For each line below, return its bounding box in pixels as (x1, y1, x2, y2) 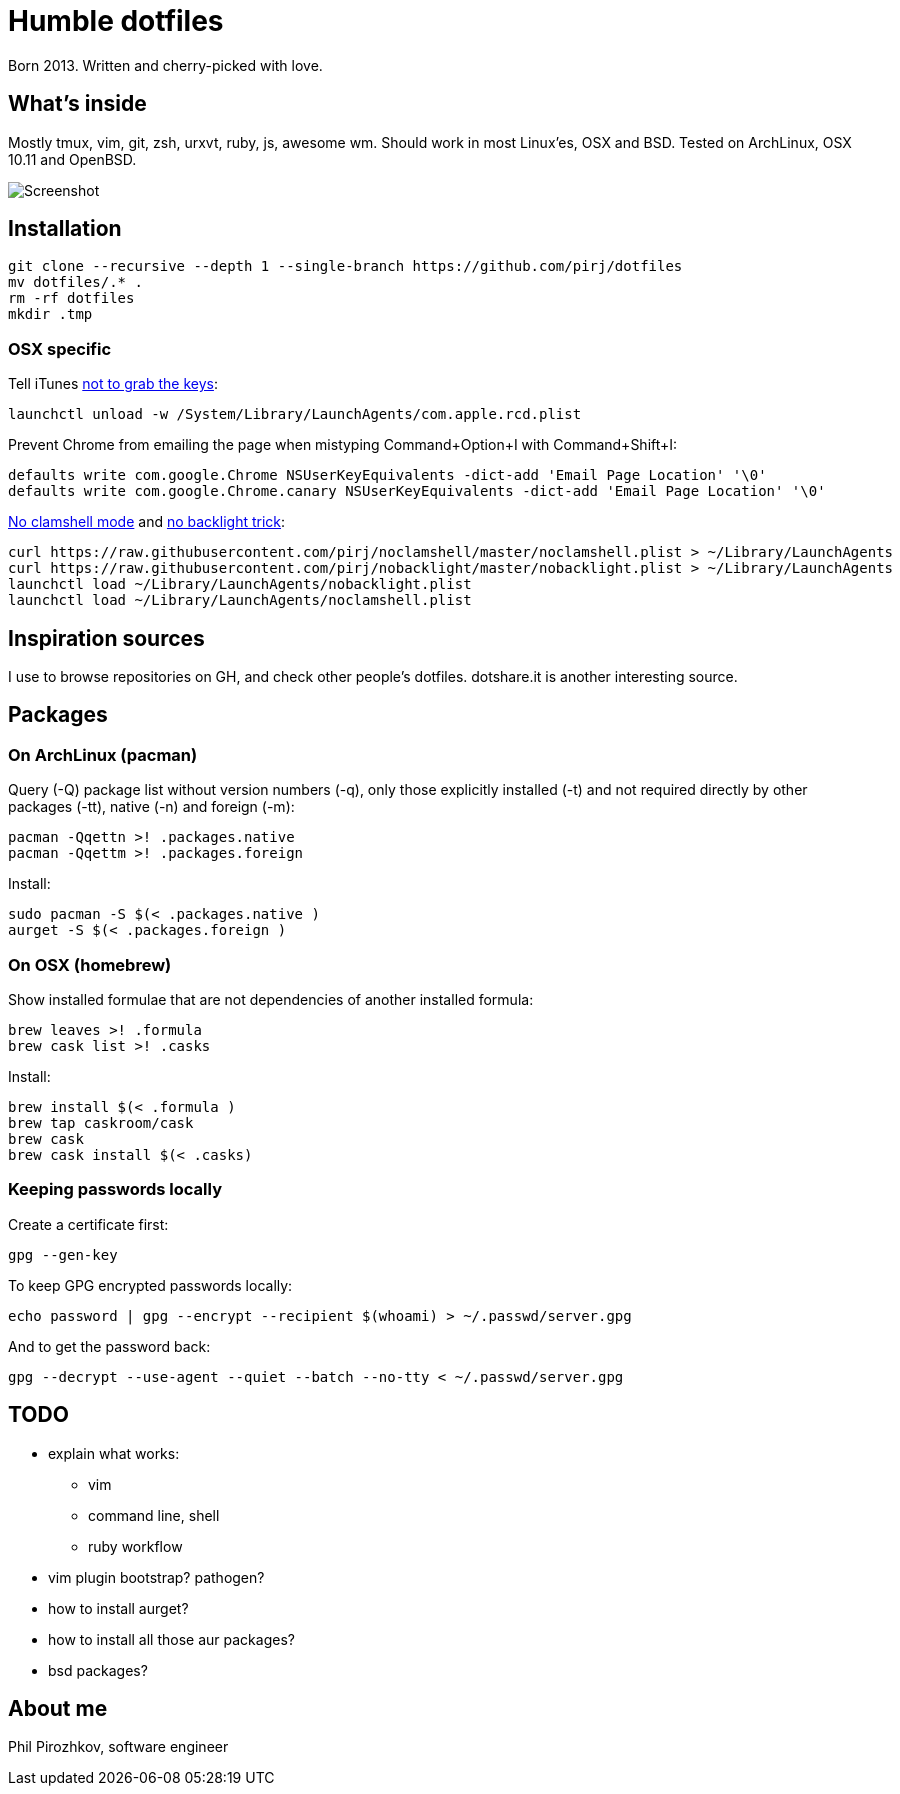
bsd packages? (48, 1661, 148, 1679)
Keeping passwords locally (8, 1179, 223, 1200)
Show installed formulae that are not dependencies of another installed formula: (8, 991, 534, 1008)
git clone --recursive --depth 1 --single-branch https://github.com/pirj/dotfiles (8, 258, 683, 275)
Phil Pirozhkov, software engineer (8, 1738, 229, 1756)
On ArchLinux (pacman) (8, 744, 198, 765)
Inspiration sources (8, 625, 205, 651)
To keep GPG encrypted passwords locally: (8, 1276, 293, 1294)
